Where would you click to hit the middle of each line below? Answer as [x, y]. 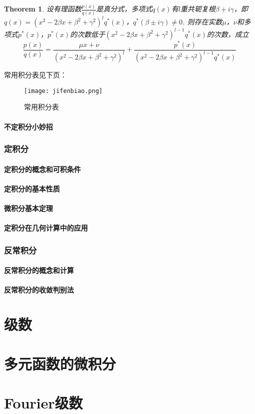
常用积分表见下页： [35, 75]
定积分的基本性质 [32, 188]
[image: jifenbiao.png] [63, 91]
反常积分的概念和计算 [39, 270]
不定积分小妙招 [28, 126]
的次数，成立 [228, 34]
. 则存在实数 [202, 22]
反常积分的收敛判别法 [39, 290]
